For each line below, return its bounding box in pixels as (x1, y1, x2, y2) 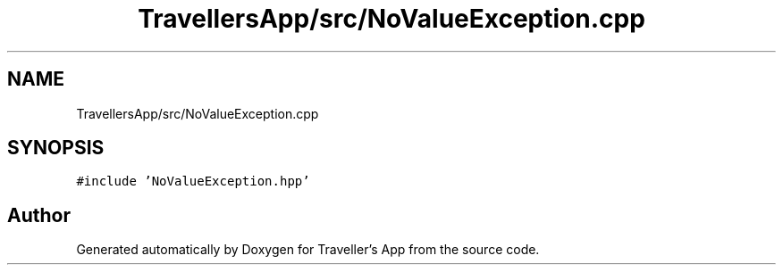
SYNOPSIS (7, 136, 105, 160)
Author (7, 203, 71, 227)
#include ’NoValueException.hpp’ (76, 174, 310, 189)
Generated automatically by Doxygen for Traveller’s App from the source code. (76, 242, 540, 258)
